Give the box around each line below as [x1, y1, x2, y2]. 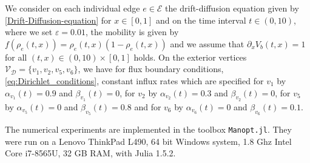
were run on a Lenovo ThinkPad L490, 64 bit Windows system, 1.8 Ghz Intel [5, 135, 292, 147]
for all [5, 50, 27, 63]
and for [134, 100, 161, 113]
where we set [5, 25, 53, 38]
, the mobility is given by [86, 25, 179, 38]
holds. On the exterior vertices [133, 50, 247, 63]
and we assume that [170, 37, 244, 50]
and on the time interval [155, 13, 246, 26]
